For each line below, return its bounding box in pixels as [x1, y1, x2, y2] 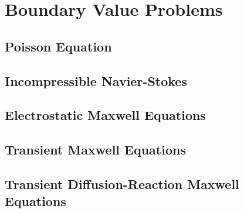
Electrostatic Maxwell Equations [5, 106, 206, 124]
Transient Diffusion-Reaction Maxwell [5, 174, 239, 193]
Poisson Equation [5, 37, 112, 55]
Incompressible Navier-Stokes [5, 71, 187, 90]
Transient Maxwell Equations [5, 140, 186, 159]
